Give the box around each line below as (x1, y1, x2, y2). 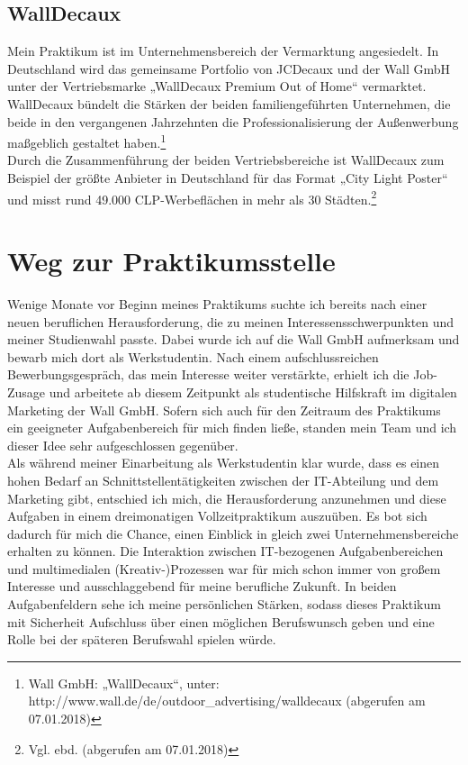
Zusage (7, 382, 46, 401)
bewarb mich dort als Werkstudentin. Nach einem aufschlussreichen (7, 347, 379, 366)
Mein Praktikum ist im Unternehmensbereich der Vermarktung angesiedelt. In (7, 41, 439, 60)
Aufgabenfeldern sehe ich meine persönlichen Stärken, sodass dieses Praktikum (7, 595, 441, 614)
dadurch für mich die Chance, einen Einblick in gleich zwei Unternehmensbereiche (7, 524, 459, 542)
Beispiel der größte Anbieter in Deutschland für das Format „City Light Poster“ (7, 168, 448, 187)
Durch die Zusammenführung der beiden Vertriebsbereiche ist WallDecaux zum (7, 150, 445, 169)
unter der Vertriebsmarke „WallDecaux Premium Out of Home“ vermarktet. (7, 77, 427, 96)
